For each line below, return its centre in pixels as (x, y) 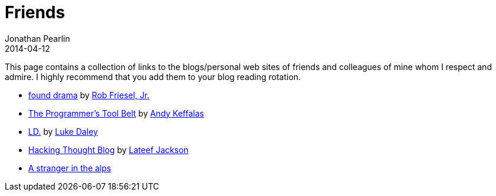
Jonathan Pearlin (38, 38)
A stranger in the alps (70, 168)
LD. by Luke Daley (63, 131)
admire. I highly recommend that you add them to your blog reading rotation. (153, 77)
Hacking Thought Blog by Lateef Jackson (109, 150)
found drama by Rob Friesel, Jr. (89, 95)
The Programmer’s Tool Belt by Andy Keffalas (116, 113)
